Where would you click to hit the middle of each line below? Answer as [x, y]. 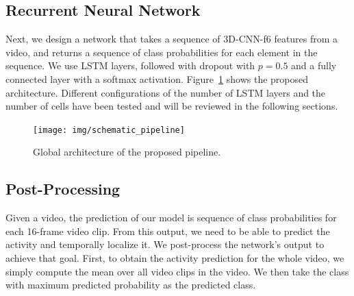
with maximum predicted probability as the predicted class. [131, 285]
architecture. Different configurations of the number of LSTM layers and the [166, 92]
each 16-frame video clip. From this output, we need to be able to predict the [168, 231]
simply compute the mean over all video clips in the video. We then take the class [177, 271]
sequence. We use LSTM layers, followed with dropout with [130, 65]
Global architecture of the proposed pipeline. [127, 152]
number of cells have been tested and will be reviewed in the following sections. [172, 106]
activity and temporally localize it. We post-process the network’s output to [165, 244]
